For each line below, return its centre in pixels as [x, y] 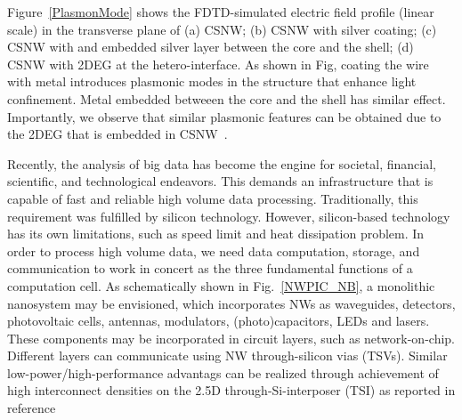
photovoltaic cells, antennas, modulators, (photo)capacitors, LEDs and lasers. [219, 321]
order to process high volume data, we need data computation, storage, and [214, 250]
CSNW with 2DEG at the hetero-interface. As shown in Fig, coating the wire [218, 64]
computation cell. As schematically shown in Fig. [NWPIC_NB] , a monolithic [221, 285]
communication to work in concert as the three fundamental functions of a [210, 268]
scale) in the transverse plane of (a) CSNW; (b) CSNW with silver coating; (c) [222, 29]
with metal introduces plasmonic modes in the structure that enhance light [212, 81]
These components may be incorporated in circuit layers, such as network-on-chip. [231, 338]
